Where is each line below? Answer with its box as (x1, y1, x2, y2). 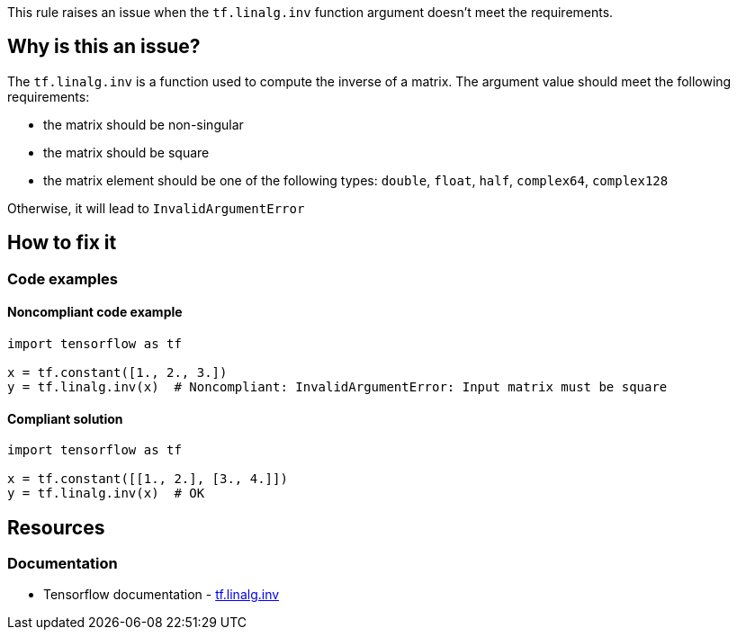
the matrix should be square (43, 144, 210, 160)
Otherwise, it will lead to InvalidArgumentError (7, 200, 305, 216)
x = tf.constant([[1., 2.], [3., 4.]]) (7, 471, 288, 487)
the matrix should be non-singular (43, 116, 244, 132)
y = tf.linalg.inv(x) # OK (7, 486, 205, 501)
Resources (7, 516, 105, 539)
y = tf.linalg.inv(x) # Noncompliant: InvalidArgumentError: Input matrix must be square (7, 379, 668, 394)
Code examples (7, 269, 119, 288)
